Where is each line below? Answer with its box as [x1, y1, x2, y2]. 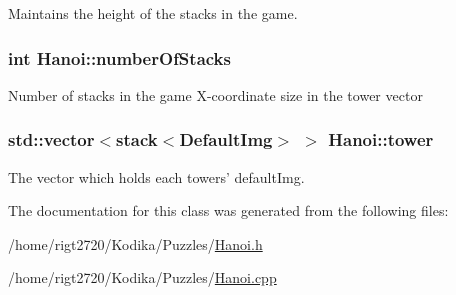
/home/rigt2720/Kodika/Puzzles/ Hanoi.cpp [8, 267, 277, 288]
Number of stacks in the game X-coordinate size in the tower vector [8, 84, 423, 105]
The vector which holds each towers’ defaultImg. [8, 166, 305, 187]
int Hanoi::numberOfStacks [8, 45, 231, 70]
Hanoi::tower [328, 127, 434, 152]
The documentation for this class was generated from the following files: [8, 200, 449, 221]
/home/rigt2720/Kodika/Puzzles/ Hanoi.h [8, 233, 263, 254]
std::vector [8, 127, 95, 152]
